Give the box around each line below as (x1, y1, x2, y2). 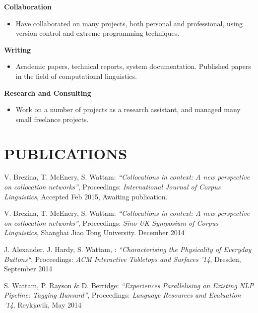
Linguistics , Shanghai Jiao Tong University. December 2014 (4, 227, 185, 238)
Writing (4, 44, 31, 55)
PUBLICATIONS (4, 143, 128, 163)
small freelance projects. (15, 114, 89, 124)
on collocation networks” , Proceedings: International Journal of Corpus (4, 182, 221, 192)
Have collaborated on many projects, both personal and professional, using (15, 18, 243, 28)
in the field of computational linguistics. (15, 70, 137, 81)
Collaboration (4, 1, 52, 11)
